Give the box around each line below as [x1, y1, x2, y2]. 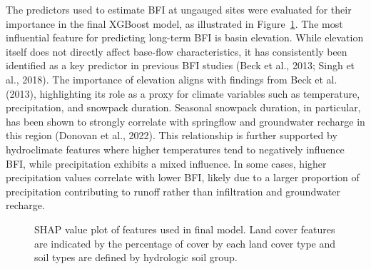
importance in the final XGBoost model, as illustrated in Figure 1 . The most [6, 16, 343, 31]
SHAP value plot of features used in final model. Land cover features [34, 221, 335, 236]
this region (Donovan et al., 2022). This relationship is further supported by [6, 128, 337, 143]
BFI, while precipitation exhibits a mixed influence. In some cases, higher [6, 156, 327, 171]
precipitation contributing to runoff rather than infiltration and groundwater [6, 183, 341, 198]
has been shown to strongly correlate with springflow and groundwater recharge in [6, 113, 365, 128]
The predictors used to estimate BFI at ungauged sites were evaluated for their [6, 2, 352, 16]
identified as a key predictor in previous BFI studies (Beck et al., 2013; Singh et [6, 58, 355, 73]
